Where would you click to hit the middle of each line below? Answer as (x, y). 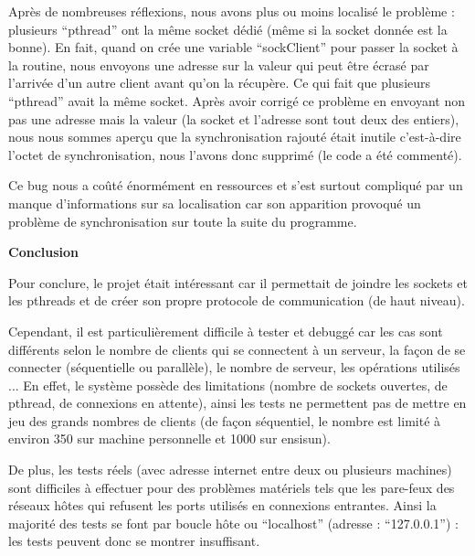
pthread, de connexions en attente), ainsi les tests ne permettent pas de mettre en (237, 403)
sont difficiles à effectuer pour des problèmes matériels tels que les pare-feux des (232, 487)
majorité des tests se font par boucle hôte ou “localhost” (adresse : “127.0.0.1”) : (233, 523)
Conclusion (44, 252)
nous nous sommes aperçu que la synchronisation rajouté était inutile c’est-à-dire (235, 137)
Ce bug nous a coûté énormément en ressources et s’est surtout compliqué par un (236, 185)
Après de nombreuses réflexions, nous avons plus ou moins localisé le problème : (232, 11)
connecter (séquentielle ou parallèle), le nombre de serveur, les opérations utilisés (234, 367)
